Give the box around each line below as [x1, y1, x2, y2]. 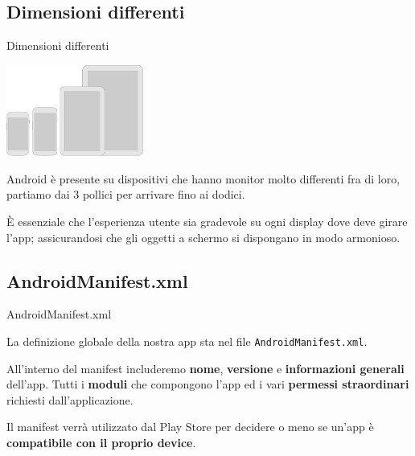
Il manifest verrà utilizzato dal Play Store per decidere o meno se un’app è [6, 418, 374, 435]
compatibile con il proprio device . [6, 433, 196, 450]
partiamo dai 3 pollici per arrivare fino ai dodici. [6, 186, 245, 203]
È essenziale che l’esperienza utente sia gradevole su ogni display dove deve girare [6, 212, 408, 229]
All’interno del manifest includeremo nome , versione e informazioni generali [6, 359, 405, 376]
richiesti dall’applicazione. [6, 391, 134, 408]
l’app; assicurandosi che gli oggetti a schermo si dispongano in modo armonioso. [6, 228, 401, 245]
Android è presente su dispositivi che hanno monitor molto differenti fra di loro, [6, 170, 401, 187]
